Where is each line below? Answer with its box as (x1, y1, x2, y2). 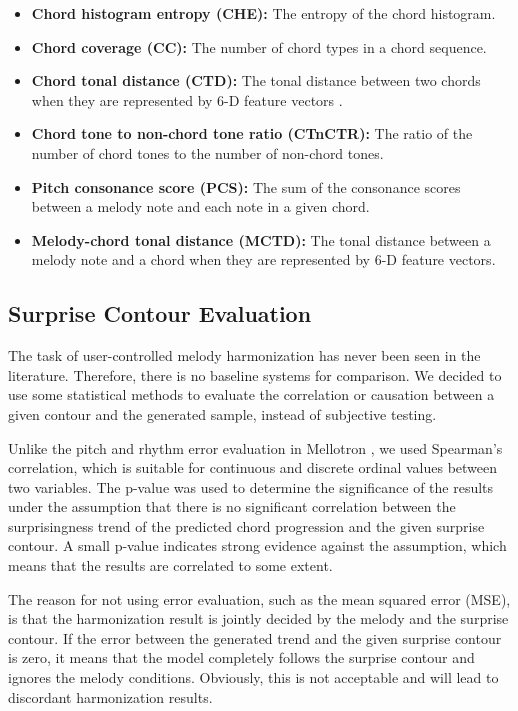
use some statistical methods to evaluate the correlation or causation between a (8, 384, 495, 405)
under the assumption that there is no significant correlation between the (8, 496, 456, 517)
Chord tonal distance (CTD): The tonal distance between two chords (31, 70, 481, 91)
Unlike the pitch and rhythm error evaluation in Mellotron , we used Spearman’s (8, 437, 503, 458)
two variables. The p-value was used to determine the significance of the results (8, 476, 494, 497)
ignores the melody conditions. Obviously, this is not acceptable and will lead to (8, 667, 499, 688)
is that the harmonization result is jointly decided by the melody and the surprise (8, 608, 509, 629)
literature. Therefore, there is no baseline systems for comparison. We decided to (8, 364, 502, 385)
